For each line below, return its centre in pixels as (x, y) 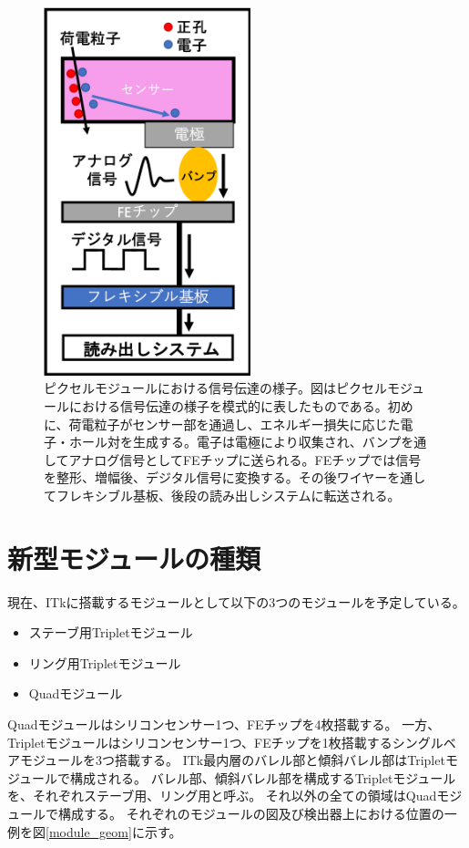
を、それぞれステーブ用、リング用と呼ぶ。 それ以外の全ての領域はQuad (222, 796)
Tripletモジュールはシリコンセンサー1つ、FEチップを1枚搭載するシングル (225, 742)
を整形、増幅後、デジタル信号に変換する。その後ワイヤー (216, 477)
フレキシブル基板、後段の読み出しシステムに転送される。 (228, 495)
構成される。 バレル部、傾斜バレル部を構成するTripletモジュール (263, 777)
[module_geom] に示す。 (114, 831)
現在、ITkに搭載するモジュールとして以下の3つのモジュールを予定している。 (236, 601)
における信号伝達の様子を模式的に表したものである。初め (241, 405)
